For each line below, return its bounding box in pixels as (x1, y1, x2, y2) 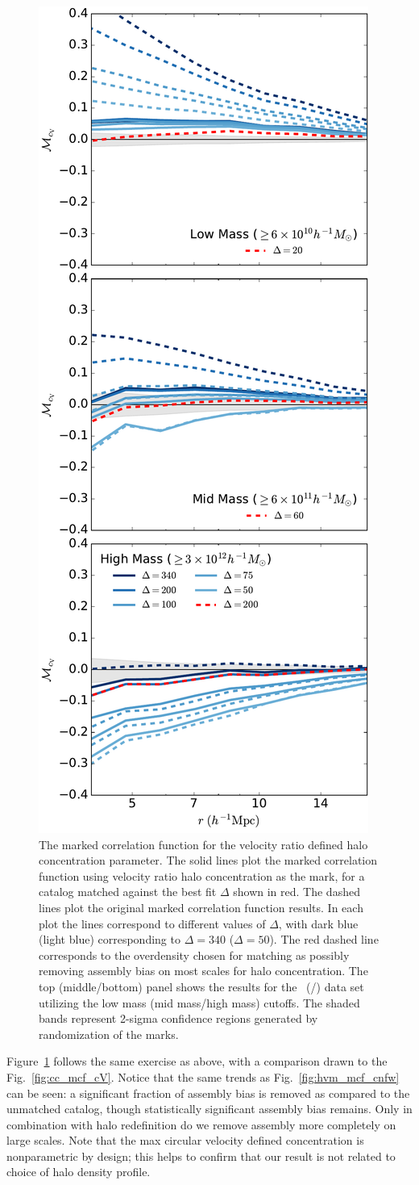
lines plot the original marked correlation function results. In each (39, 898, 363, 915)
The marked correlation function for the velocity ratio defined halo (39, 835, 368, 852)
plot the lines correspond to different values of (39, 915, 266, 932)
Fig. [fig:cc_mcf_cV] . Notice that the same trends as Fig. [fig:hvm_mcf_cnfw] (6, 1068, 400, 1085)
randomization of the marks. (39, 1025, 179, 1042)
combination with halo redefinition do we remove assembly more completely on (6, 1116, 396, 1133)
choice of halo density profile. (6, 1163, 151, 1180)
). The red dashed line (269, 931, 379, 948)
